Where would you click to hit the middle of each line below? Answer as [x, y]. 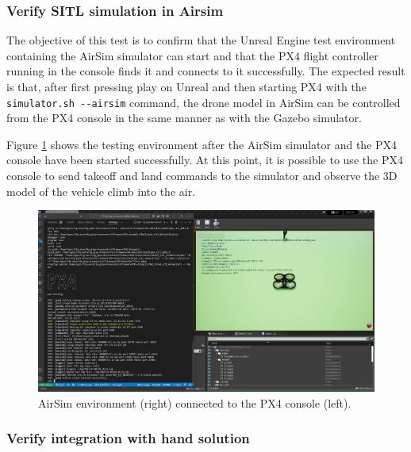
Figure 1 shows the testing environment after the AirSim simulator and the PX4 [202, 144]
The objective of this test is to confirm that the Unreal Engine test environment [201, 40]
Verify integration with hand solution [128, 438]
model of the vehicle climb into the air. [101, 191]
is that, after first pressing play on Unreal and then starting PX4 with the [186, 86]
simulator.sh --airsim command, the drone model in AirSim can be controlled [204, 102]
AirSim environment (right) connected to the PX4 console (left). [195, 402]
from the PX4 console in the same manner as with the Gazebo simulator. [184, 118]
